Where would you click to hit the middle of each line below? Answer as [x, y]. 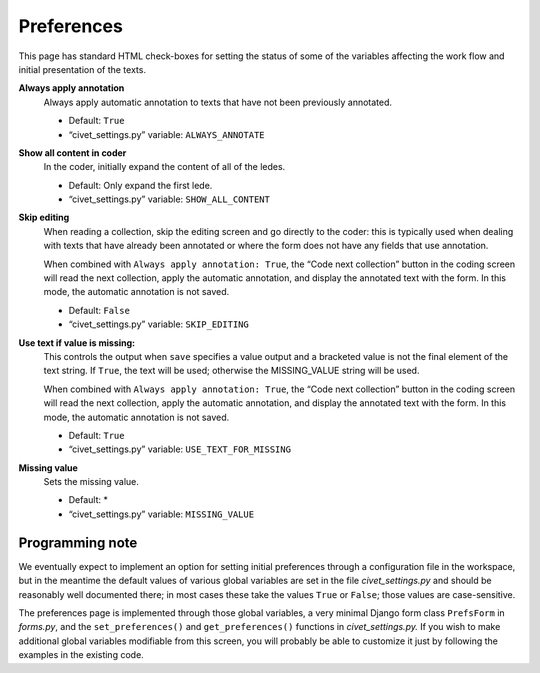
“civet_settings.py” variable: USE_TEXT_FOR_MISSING [180, 449]
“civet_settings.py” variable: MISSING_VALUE [161, 514]
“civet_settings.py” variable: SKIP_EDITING [158, 324]
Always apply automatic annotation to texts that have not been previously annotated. [218, 102]
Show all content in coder [72, 152]
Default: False [99, 310]
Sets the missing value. [91, 482]
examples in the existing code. [81, 655]
